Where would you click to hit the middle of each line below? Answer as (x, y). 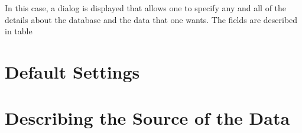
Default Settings (72, 71)
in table (19, 31)
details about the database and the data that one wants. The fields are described (151, 19)
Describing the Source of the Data (147, 118)
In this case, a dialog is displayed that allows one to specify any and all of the (146, 8)
